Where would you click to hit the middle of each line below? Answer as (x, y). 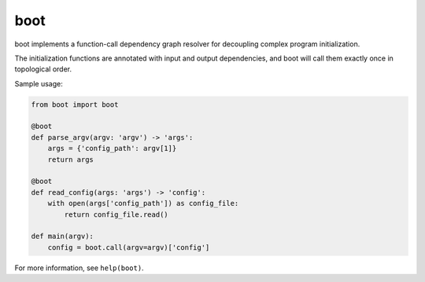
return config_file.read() (116, 214)
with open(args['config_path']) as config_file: (143, 203)
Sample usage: (39, 83)
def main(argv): (63, 236)
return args (71, 159)
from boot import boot (75, 104)
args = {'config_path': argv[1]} (112, 148)
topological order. (43, 69)
